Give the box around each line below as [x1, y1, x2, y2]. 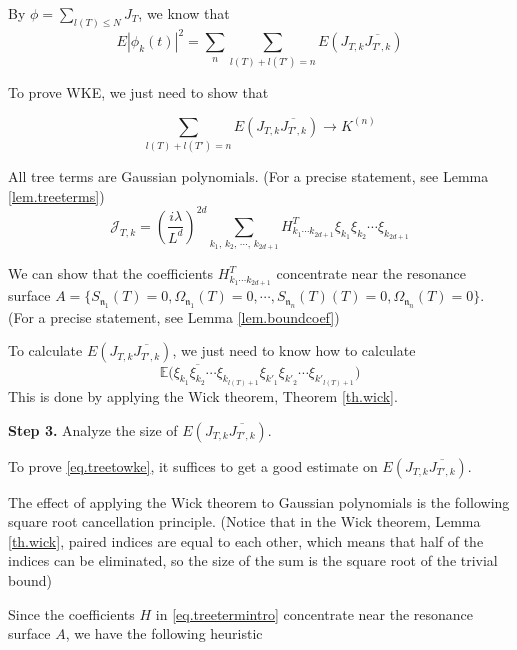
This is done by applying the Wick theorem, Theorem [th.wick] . [8, 386, 398, 406]
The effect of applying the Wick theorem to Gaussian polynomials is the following [8, 491, 510, 512]
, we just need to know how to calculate [172, 340, 416, 361]
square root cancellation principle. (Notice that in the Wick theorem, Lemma [8, 511, 481, 532]
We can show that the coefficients [8, 263, 214, 284]
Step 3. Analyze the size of [8, 419, 178, 440]
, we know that [138, 3, 230, 23]
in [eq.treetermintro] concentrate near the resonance [155, 603, 474, 624]
